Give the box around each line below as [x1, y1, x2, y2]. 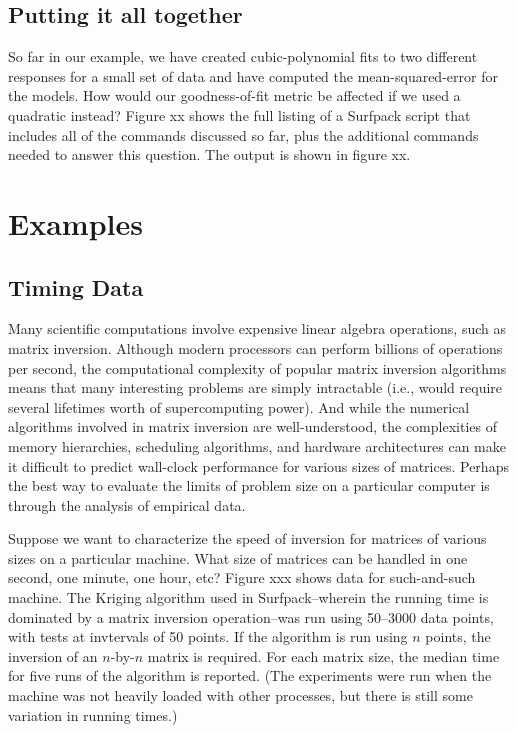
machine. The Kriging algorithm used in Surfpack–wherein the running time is [8, 587, 489, 608]
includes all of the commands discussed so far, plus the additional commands [8, 124, 479, 145]
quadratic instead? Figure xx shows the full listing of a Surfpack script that [8, 104, 471, 125]
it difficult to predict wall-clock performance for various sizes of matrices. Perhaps [8, 455, 509, 476]
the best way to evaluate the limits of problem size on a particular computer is [8, 475, 490, 496]
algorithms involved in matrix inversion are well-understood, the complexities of [8, 416, 497, 437]
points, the [425, 626, 491, 647]
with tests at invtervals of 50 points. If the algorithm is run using [8, 626, 408, 647]
